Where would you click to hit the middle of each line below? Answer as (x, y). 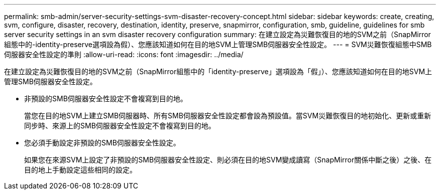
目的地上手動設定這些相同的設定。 (80, 170)
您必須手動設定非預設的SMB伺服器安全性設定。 (102, 143)
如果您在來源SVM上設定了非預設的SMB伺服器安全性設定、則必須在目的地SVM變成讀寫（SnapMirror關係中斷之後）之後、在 (228, 160)
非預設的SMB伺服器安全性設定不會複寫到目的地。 (106, 99)
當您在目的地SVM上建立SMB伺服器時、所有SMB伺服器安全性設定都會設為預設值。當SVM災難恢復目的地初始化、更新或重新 (228, 116)
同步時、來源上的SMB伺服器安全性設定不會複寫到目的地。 (120, 126)
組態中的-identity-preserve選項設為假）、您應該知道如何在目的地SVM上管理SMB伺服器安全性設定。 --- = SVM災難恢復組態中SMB (218, 44)
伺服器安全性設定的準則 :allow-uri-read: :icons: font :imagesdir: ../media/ (124, 54)
